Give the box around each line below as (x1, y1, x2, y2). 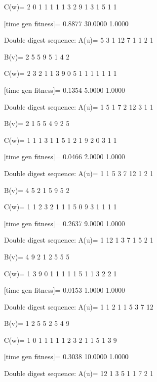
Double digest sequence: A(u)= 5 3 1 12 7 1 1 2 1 (4, 35, 154, 45)
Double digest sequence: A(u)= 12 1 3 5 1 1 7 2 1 (4, 368, 154, 379)
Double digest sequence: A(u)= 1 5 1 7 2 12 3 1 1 (4, 101, 154, 112)
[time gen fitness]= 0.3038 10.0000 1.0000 (4, 351, 129, 362)
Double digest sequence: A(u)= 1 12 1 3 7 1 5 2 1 (4, 235, 154, 245)
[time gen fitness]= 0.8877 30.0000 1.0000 (4, 18, 129, 28)
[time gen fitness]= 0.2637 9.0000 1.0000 (4, 218, 125, 228)
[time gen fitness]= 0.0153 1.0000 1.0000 (4, 285, 125, 295)
